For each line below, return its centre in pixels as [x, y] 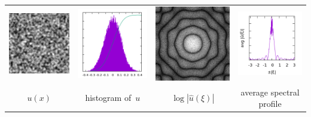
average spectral [270, 92]
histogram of [108, 98]
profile [270, 104]
